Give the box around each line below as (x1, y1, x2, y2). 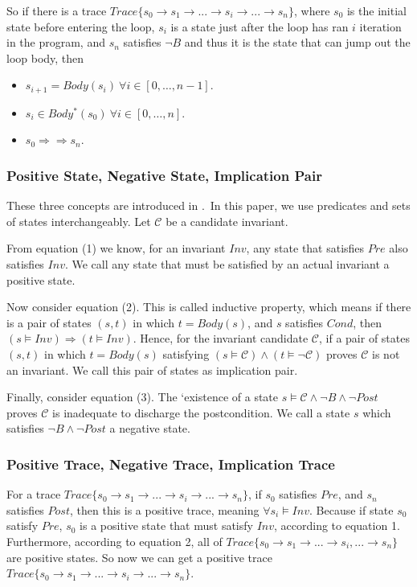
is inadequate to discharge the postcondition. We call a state (52, 404, 350, 421)
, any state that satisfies (246, 240, 365, 257)
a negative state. (109, 420, 190, 437)
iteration (359, 18, 402, 35)
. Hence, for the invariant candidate (133, 330, 309, 347)
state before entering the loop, (6, 18, 155, 35)
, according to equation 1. (274, 517, 400, 534)
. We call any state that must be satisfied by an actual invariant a (64, 256, 390, 273)
